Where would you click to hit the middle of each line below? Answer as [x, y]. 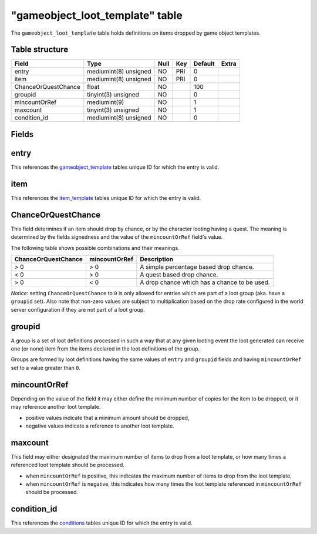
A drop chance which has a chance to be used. [205, 282]
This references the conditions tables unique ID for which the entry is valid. [102, 523]
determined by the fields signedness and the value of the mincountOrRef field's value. [117, 237]
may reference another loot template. [56, 407]
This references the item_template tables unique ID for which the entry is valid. [106, 198]
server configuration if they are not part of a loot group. [78, 309]
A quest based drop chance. [179, 275]
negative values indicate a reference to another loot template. [100, 426]
